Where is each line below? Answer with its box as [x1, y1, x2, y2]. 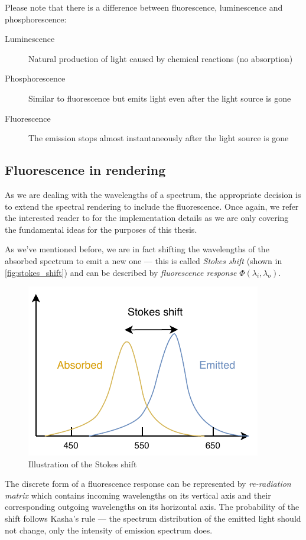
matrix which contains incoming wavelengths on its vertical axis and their [5, 489, 271, 501]
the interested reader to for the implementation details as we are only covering [5, 212, 289, 224]
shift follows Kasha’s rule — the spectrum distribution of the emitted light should [5, 512, 301, 525]
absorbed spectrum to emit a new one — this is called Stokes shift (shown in [5, 254, 282, 266]
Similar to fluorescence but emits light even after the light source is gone [28, 92, 291, 104]
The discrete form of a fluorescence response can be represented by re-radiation [5, 477, 291, 490]
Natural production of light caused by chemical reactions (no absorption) [28, 52, 293, 64]
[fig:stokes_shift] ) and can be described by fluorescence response [5, 266, 237, 278]
